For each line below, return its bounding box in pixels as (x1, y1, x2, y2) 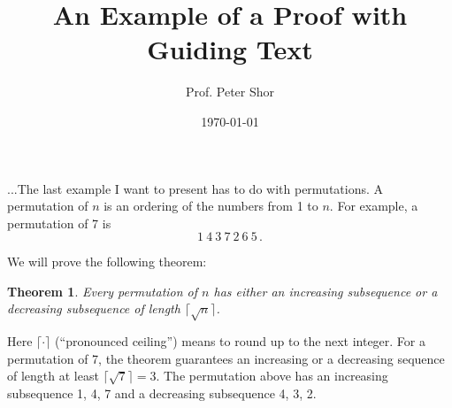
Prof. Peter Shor (185, 82, 275, 101)
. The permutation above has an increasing (156, 366, 388, 385)
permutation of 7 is (7, 213, 111, 232)
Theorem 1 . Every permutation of (7, 281, 198, 300)
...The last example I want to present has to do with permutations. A (7, 179, 384, 197)
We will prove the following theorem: (7, 252, 207, 271)
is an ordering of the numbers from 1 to (103, 196, 318, 215)
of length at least (7, 366, 99, 385)
